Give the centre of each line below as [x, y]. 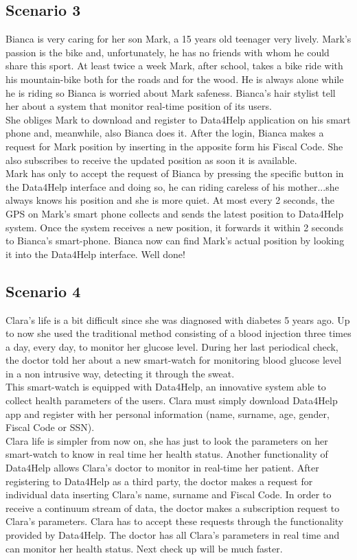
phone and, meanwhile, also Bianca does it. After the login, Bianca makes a [165, 133]
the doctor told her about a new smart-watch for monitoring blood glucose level [174, 360]
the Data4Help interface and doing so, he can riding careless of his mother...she [172, 186]
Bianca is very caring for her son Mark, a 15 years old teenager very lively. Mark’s [178, 39]
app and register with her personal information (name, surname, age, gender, [168, 413]
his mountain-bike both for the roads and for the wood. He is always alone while [175, 79]
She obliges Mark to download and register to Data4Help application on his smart [178, 119]
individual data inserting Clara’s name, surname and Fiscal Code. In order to [169, 494]
